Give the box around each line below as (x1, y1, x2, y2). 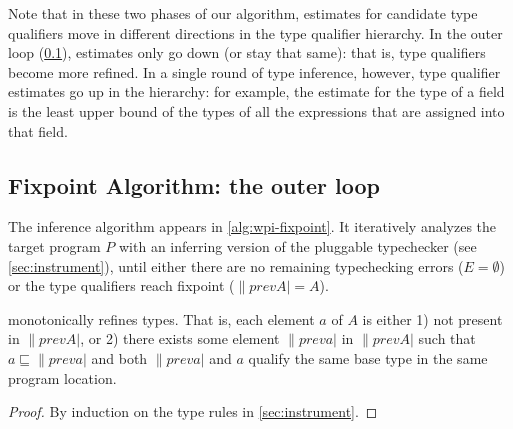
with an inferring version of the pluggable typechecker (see (119, 235, 477, 256)
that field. (8, 120, 68, 141)
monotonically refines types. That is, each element (8, 308, 315, 329)
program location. (8, 367, 117, 388)
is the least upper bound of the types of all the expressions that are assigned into (8, 100, 505, 121)
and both (91, 347, 148, 368)
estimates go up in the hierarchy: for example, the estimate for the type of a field (8, 81, 505, 102)
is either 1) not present (362, 308, 503, 329)
